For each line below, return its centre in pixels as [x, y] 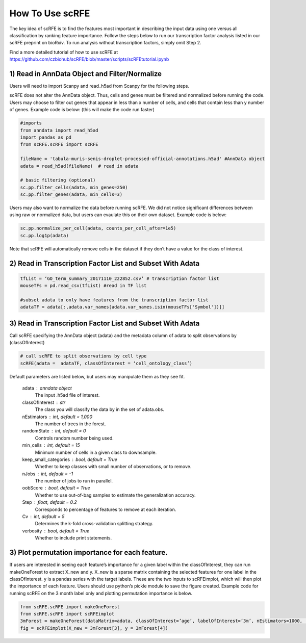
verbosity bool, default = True [56, 531]
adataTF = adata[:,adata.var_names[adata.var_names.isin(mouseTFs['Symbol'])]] [122, 307]
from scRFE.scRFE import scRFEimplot [67, 614]
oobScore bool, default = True [56, 488]
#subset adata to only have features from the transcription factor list [114, 300]
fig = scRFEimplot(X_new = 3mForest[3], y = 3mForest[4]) [94, 628]
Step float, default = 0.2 [50, 502]
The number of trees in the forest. [70, 424]
